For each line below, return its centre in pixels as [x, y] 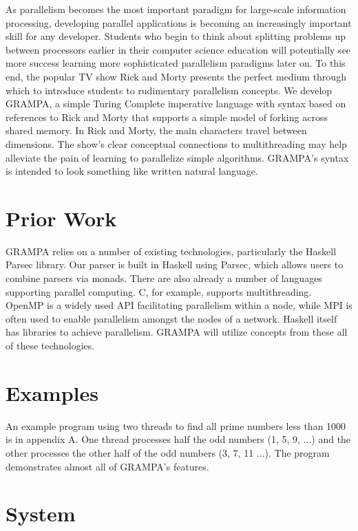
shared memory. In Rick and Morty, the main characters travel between [156, 130]
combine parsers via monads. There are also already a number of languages [164, 278]
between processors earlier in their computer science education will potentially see [178, 49]
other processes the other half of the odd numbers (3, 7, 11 [130, 452]
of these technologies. [50, 345]
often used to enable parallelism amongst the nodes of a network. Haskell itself [171, 318]
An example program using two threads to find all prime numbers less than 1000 [176, 425]
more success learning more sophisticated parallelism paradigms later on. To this [176, 63]
